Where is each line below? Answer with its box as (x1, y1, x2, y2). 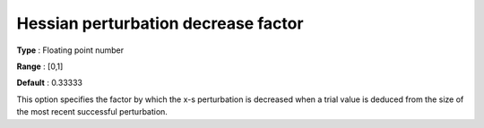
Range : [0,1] (16, 61, 64, 72)
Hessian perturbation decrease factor (16, 13, 304, 33)
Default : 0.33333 (16, 77, 82, 89)
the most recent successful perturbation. (16, 107, 168, 117)
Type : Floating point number (16, 45, 125, 55)
